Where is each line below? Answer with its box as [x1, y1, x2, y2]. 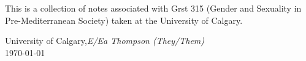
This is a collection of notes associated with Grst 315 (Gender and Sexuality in [5, 2, 302, 14]
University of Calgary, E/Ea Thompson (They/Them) [5, 34, 205, 47]
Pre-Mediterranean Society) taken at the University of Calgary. [5, 13, 243, 26]
